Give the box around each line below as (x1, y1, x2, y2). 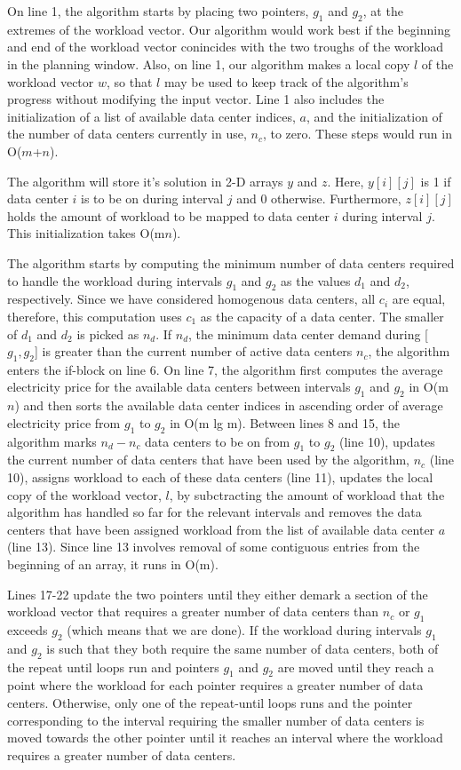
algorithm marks (7, 432, 97, 450)
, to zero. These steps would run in (262, 124, 452, 143)
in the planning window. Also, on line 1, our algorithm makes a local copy (7, 54, 410, 73)
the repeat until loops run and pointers (7, 657, 219, 676)
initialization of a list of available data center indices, (7, 107, 296, 125)
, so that (107, 72, 153, 91)
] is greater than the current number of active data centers (34, 342, 353, 361)
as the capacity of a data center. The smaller (200, 306, 444, 325)
